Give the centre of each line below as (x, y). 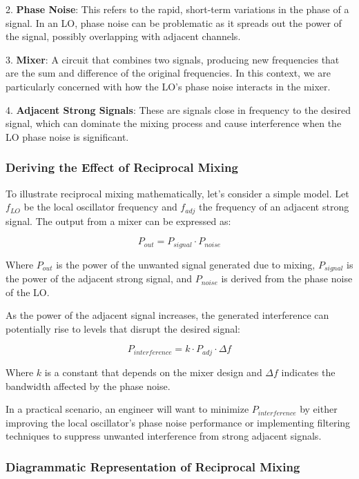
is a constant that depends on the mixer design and (153, 372)
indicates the (308, 372)
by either (319, 409)
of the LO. (28, 292)
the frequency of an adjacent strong (274, 207)
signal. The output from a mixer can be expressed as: (118, 221)
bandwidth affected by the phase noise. (88, 385)
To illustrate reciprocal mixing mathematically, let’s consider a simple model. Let (177, 193)
